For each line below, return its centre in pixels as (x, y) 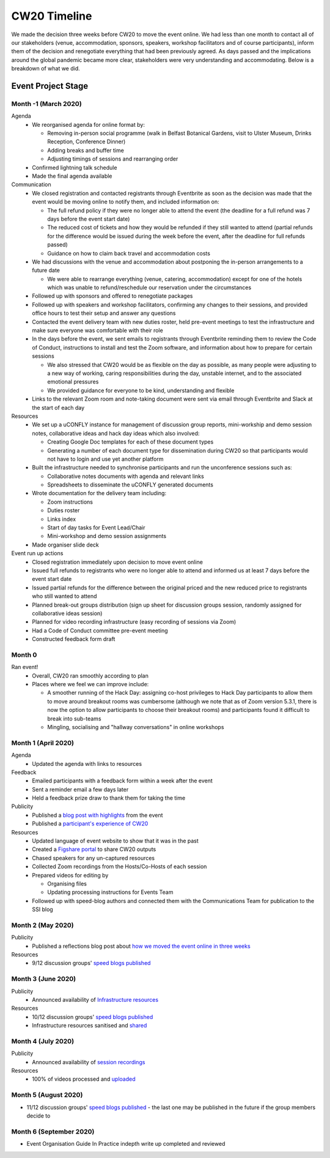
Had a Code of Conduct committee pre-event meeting (100, 630)
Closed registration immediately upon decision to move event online (117, 562)
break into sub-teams (74, 718)
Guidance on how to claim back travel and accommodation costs (129, 253)
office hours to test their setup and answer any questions (104, 313)
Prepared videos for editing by (70, 875)
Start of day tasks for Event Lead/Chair (97, 528)
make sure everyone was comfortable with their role (97, 330)
